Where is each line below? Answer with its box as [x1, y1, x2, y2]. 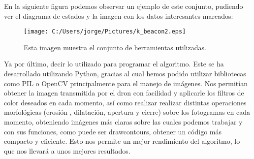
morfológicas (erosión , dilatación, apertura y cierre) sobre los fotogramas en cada [4, 107, 251, 117]
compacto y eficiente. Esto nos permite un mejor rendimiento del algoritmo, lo [4, 136, 240, 146]
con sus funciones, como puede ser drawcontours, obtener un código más [4, 126, 222, 136]
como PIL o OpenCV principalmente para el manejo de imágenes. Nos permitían [4, 78, 248, 88]
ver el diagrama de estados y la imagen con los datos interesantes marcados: [4, 10, 233, 21]
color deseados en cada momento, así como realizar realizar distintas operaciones [4, 97, 247, 107]
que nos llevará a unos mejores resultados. [4, 145, 130, 156]
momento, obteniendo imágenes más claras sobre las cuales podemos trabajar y [4, 117, 243, 127]
